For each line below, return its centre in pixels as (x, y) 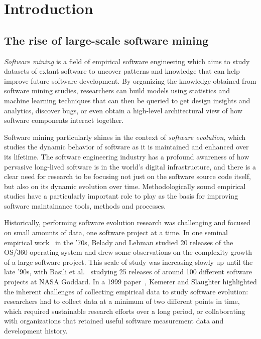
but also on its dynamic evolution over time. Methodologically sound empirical (125, 186)
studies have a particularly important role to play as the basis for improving (121, 196)
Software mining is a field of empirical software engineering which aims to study (127, 61)
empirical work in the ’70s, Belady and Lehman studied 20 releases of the (119, 242)
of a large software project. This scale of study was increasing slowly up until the (128, 262)
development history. (36, 331)
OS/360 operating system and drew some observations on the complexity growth (128, 252)
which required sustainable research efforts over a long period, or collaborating (125, 311)
